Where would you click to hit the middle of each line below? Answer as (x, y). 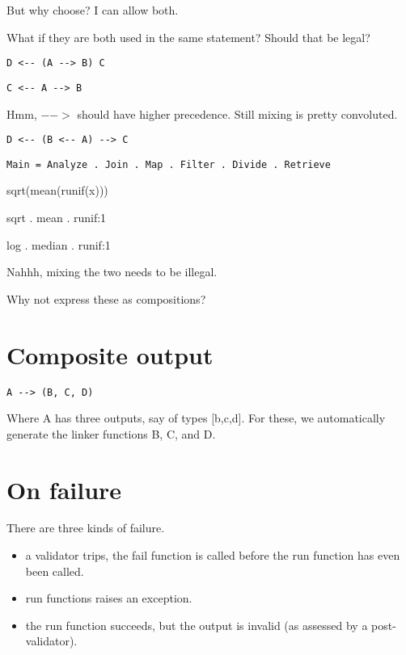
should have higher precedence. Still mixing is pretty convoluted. (237, 113)
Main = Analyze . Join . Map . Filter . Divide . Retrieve (169, 164)
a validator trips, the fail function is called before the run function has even (213, 555)
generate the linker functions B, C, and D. (111, 433)
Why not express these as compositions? (106, 298)
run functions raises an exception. (109, 598)
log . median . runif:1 (59, 244)
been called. (55, 571)
